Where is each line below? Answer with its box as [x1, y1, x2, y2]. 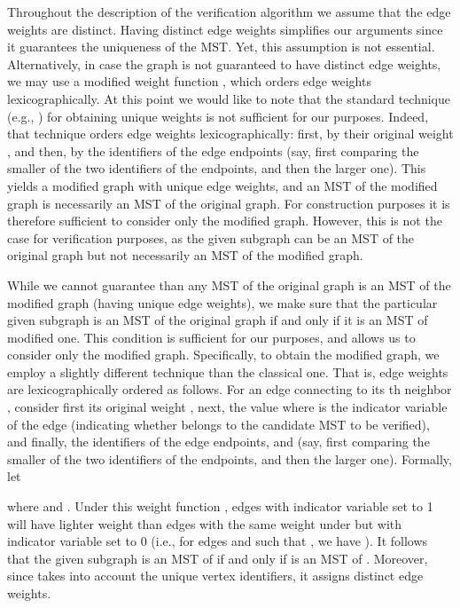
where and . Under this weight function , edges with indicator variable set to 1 [7, 497, 433, 516]
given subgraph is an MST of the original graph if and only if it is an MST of [7, 311, 428, 329]
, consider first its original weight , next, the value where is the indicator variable [7, 398, 448, 416]
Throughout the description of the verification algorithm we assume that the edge [7, 3, 451, 20]
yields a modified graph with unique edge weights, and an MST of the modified [7, 176, 438, 194]
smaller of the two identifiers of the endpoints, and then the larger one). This [7, 159, 426, 178]
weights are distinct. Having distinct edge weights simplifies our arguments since [7, 20, 443, 38]
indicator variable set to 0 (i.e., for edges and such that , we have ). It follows [7, 532, 428, 550]
